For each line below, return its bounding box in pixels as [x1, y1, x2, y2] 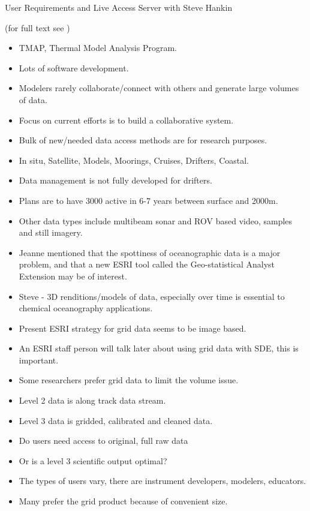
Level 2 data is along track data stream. [19, 394, 166, 407]
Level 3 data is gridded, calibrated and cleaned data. [19, 414, 213, 426]
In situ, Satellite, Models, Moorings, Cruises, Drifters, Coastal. [19, 154, 249, 166]
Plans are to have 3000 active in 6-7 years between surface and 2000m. [19, 194, 278, 206]
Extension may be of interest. [19, 269, 127, 282]
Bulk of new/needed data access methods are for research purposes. [19, 134, 267, 146]
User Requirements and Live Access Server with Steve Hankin [5, 1, 233, 13]
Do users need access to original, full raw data [19, 434, 188, 447]
